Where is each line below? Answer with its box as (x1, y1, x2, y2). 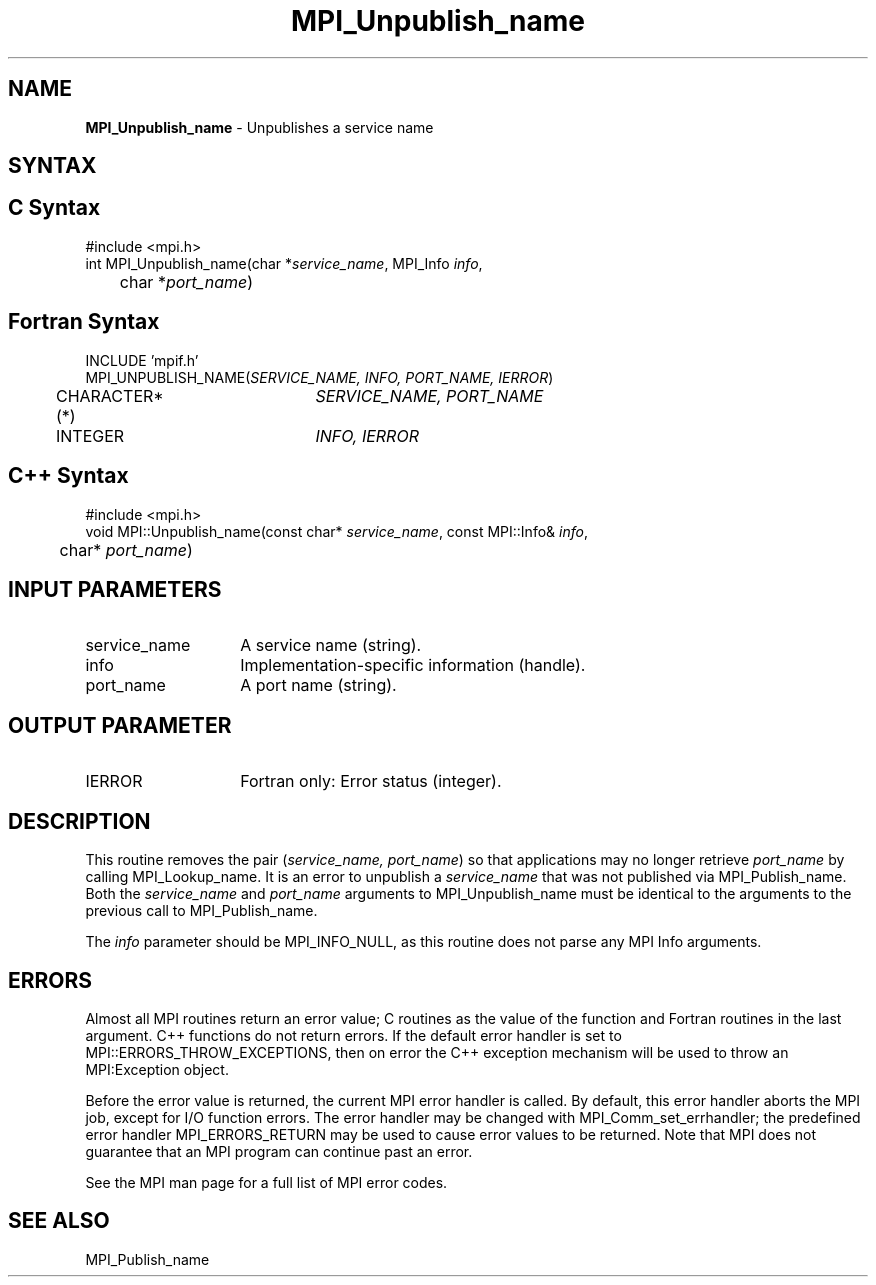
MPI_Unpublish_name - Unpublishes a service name (85, 118, 434, 136)
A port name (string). (240, 675, 397, 696)
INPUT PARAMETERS (8, 576, 222, 602)
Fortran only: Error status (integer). (240, 771, 502, 792)
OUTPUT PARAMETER (8, 712, 232, 738)
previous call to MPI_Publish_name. (85, 902, 318, 920)
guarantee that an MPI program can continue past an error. (85, 1142, 473, 1160)
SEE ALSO (8, 1208, 110, 1234)
